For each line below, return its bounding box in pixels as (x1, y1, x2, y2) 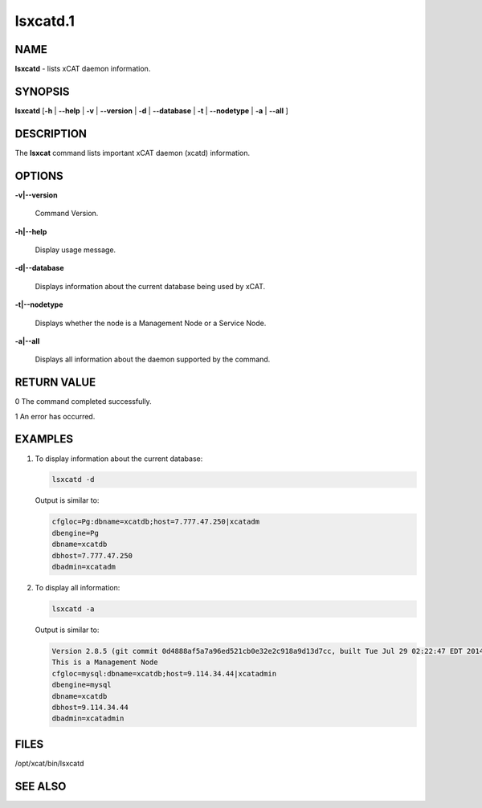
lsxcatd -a (51, 604, 95, 614)
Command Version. (35, 209, 99, 218)
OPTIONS (14, 169, 63, 182)
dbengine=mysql (51, 680, 112, 690)
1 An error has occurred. (14, 411, 96, 421)
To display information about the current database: (35, 454, 203, 463)
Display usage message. (35, 245, 116, 255)
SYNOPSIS (14, 84, 70, 98)
